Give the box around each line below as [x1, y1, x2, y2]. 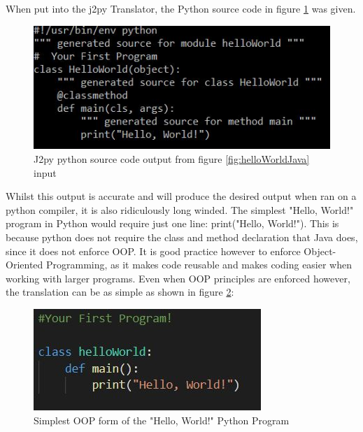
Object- [304, 243, 336, 258]
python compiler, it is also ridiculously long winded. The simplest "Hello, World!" [6, 202, 354, 217]
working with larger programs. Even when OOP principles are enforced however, [6, 271, 350, 285]
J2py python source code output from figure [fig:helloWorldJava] [34, 152, 310, 166]
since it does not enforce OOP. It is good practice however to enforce [6, 243, 301, 258]
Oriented [6, 257, 43, 272]
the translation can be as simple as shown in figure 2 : [6, 285, 234, 299]
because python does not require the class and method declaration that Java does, [6, 230, 358, 245]
